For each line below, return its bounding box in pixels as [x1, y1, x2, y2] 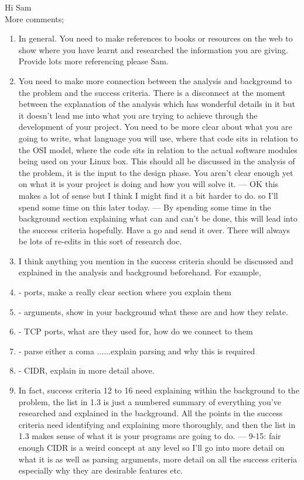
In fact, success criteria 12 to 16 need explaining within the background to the [18, 384, 299, 396]
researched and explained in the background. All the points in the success [18, 407, 283, 419]
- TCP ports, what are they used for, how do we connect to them [18, 325, 253, 337]
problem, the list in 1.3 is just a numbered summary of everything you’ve [18, 395, 281, 408]
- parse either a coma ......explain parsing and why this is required [18, 344, 255, 357]
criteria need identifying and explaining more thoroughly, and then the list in [18, 418, 296, 430]
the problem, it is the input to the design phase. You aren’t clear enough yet [18, 166, 293, 178]
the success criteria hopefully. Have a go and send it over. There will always [18, 223, 291, 236]
